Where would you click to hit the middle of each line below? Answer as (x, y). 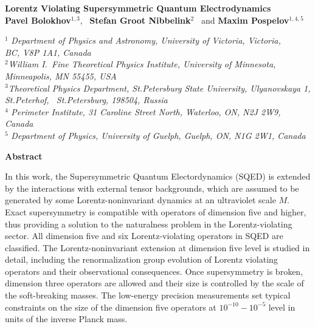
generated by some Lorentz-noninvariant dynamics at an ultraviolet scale (140, 200)
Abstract (24, 156)
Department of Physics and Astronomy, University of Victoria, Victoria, (146, 40)
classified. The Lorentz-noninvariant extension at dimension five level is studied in (157, 247)
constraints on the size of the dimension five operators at (111, 307)
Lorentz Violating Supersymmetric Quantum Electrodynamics (138, 8)
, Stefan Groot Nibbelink (135, 20)
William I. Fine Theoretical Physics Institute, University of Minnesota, (142, 64)
